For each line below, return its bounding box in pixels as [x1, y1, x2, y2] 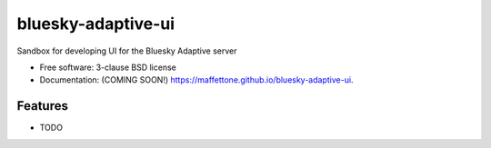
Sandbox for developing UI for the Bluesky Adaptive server [16, 45, 237, 56]
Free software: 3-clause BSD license [39, 62, 176, 73]
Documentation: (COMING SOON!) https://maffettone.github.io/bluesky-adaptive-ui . [39, 74, 354, 85]
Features [16, 98, 68, 113]
